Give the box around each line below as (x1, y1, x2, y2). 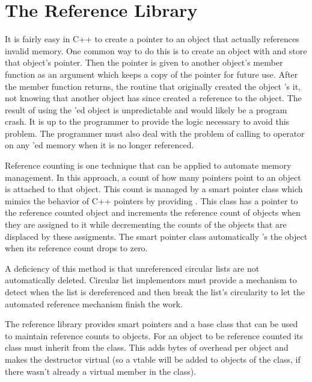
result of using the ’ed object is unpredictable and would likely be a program (5, 103, 287, 116)
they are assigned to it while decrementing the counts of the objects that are (5, 218, 287, 231)
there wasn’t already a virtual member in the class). (5, 365, 197, 377)
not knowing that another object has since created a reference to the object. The (5, 92, 302, 104)
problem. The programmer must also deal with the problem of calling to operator (5, 127, 305, 139)
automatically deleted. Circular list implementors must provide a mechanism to (5, 274, 297, 286)
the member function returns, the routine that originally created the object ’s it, (5, 80, 301, 92)
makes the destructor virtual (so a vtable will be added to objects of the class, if (5, 352, 301, 365)
